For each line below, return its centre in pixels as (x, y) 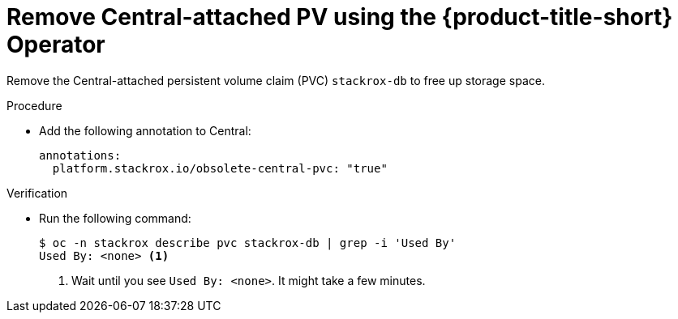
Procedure (34, 105)
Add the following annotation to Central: (145, 130)
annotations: (80, 155)
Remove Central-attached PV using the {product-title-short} (340, 17)
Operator (56, 45)
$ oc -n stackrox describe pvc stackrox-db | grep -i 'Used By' (248, 242)
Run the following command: (115, 218)
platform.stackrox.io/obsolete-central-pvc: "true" (220, 168)
